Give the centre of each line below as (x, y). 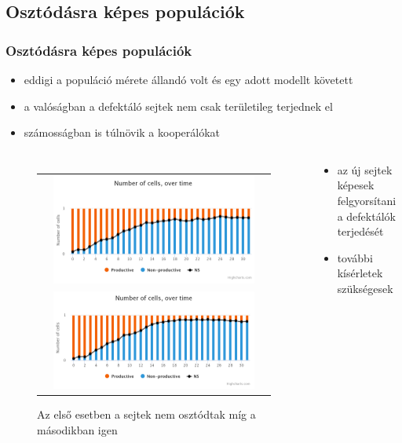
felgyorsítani (367, 200)
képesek (356, 185)
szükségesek (365, 288)
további (355, 257)
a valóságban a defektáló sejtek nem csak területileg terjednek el (178, 106)
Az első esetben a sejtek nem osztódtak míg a (146, 414)
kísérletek (360, 273)
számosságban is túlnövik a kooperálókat (122, 132)
